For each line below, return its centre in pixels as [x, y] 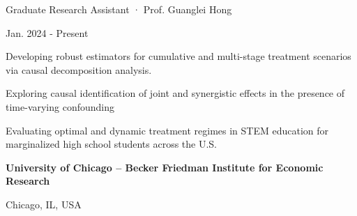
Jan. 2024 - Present [47, 32]
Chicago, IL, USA [44, 204]
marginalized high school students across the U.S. [112, 144]
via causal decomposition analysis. [79, 69]
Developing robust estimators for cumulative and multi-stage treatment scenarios [178, 56]
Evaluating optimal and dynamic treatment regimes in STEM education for [167, 130]
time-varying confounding [60, 106]
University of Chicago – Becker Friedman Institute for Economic [165, 167]
